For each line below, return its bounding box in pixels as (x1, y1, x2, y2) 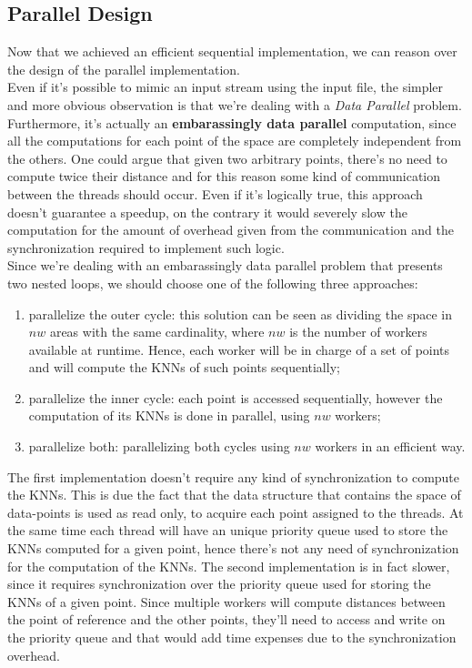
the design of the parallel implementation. (7, 59, 241, 78)
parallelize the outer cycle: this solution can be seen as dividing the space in (28, 304, 452, 323)
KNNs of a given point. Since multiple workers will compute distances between (7, 592, 446, 611)
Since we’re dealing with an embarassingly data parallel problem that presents (7, 256, 443, 275)
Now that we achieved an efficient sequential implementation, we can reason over (7, 42, 457, 61)
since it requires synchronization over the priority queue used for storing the (7, 574, 431, 593)
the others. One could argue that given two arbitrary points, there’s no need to (7, 148, 447, 167)
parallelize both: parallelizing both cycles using (28, 437, 290, 456)
